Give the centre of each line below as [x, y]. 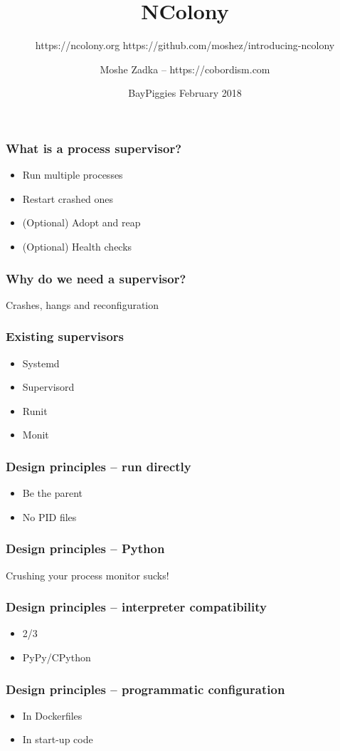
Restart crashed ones [68, 198]
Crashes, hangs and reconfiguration [83, 304]
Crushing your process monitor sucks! [87, 575]
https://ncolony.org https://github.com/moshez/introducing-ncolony [185, 45]
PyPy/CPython [57, 657]
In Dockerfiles [52, 715]
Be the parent [53, 493]
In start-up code [58, 739]
